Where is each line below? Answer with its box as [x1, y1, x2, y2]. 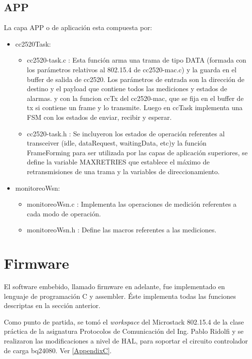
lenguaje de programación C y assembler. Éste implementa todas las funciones [4, 291, 236, 301]
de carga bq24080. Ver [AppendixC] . [4, 345, 112, 355]
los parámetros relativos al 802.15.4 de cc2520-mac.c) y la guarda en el [27, 64, 236, 74]
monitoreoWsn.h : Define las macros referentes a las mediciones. [27, 225, 217, 235]
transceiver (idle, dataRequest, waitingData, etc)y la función [27, 138, 207, 148]
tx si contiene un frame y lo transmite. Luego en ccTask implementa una [27, 102, 243, 113]
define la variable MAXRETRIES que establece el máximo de [27, 157, 210, 167]
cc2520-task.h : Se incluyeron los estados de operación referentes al [27, 128, 225, 138]
